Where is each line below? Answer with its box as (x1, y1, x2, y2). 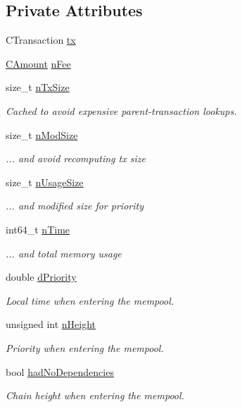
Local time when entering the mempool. (6, 293, 174, 308)
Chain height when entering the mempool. (6, 388, 184, 403)
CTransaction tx (6, 32, 76, 47)
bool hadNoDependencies (6, 364, 114, 379)
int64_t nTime (6, 221, 70, 236)
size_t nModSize (6, 127, 78, 142)
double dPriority (6, 269, 77, 284)
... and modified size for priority (6, 198, 144, 213)
